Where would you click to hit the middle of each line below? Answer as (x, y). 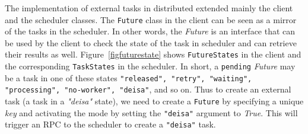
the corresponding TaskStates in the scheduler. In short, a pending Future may (150, 66)
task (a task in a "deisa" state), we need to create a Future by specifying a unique (154, 101)
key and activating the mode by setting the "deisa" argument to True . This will (151, 112)
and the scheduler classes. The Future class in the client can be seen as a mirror (151, 19)
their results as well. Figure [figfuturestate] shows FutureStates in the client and (153, 54)
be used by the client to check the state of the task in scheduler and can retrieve (151, 42)
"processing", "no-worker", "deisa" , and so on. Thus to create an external (148, 89)
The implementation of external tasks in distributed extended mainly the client (149, 8)
